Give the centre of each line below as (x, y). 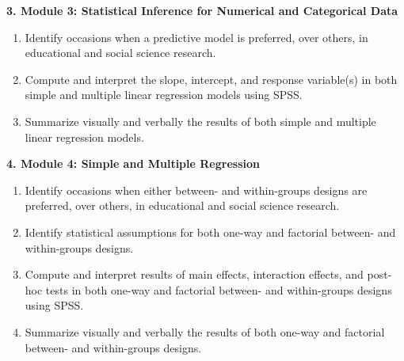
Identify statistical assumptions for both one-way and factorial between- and (210, 232)
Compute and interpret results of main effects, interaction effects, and (194, 274)
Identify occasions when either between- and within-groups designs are (196, 190)
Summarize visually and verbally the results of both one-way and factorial (205, 331)
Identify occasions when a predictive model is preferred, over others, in (196, 37)
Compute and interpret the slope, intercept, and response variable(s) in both (211, 79)
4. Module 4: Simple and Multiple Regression (133, 163)
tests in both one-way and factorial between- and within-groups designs (219, 289)
